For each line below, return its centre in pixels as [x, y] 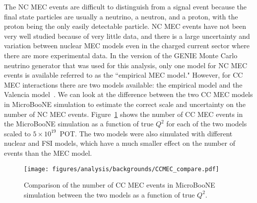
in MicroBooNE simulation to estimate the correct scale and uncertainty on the [125, 104]
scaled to [17, 133]
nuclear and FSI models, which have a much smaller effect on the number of [120, 143]
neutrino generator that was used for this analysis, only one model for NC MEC [126, 65]
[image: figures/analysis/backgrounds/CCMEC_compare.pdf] [122, 169]
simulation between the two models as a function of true [109, 194]
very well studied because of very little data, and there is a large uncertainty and [127, 36]
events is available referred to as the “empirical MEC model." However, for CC [124, 75]
